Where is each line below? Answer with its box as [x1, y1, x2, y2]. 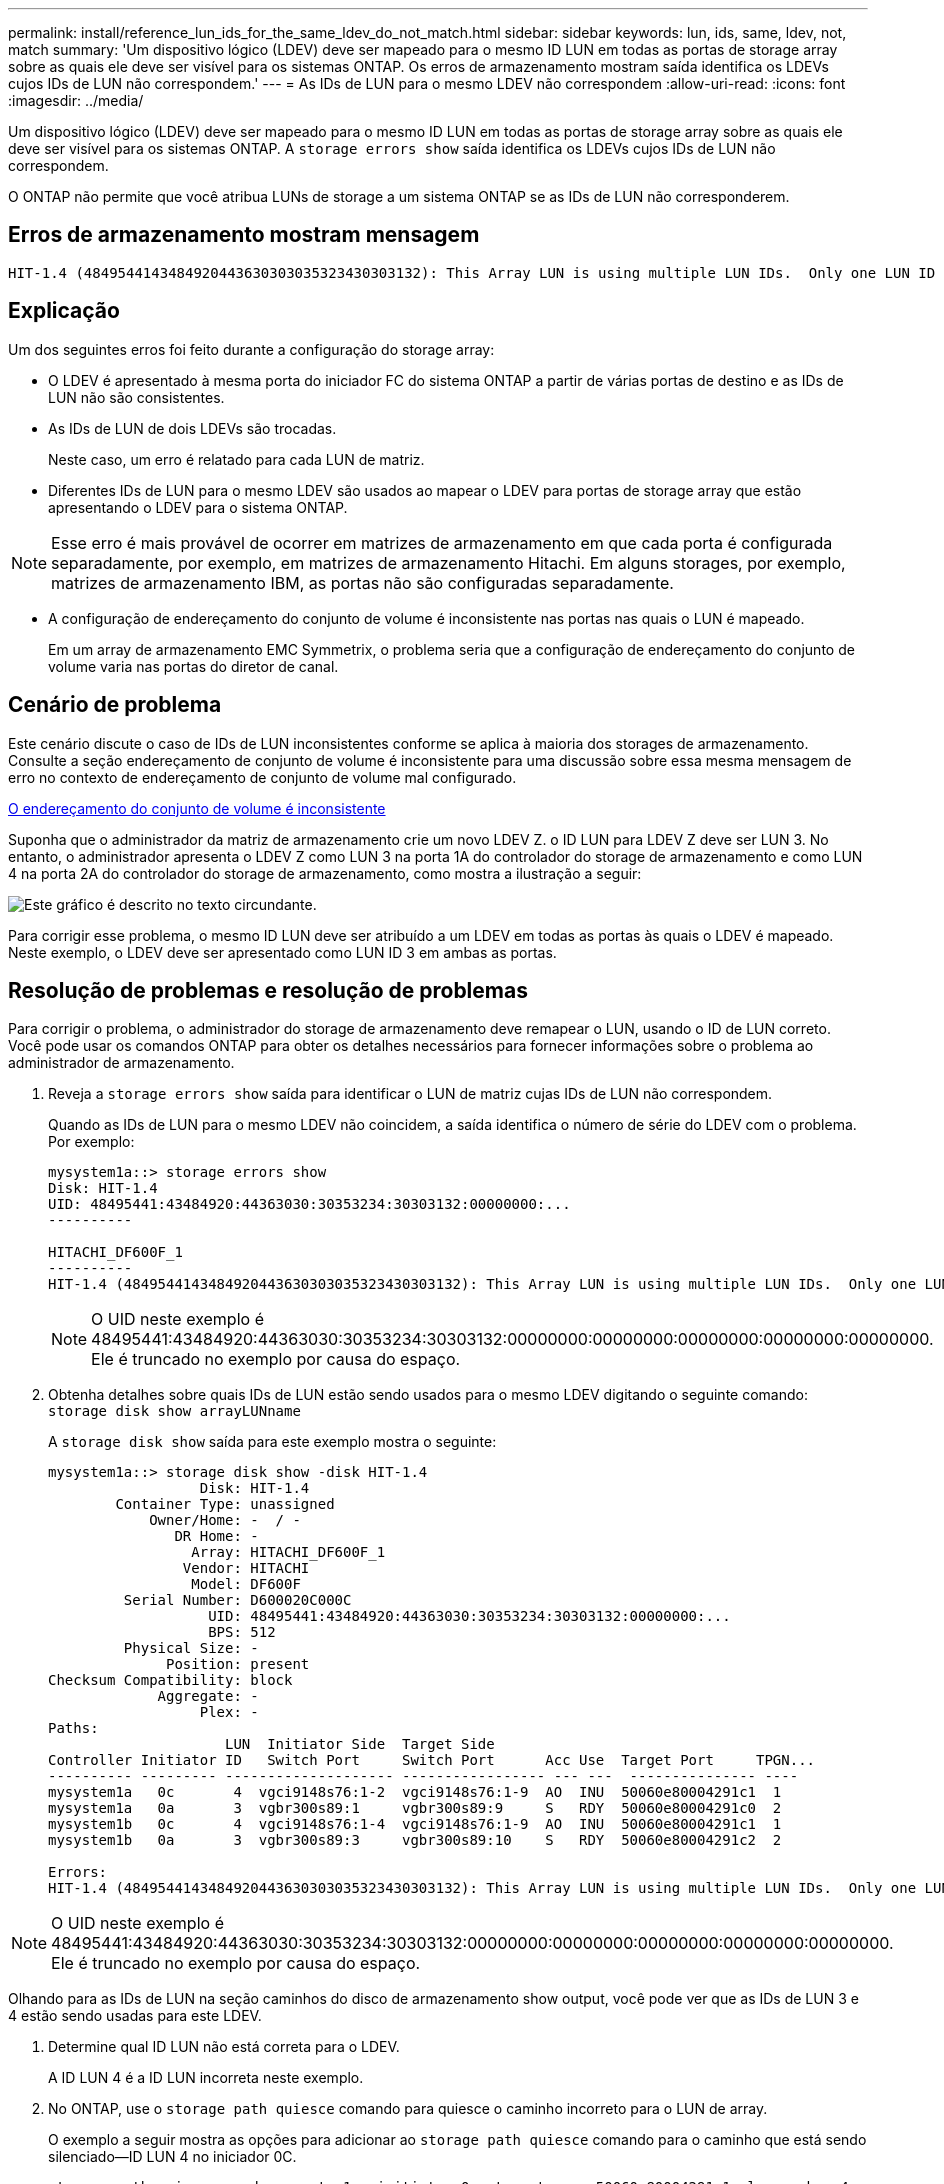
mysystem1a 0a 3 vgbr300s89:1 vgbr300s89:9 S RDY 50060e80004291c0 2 [48, 1800, 782, 1817]
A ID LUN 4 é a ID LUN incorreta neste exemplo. [48, 2069, 364, 2087]
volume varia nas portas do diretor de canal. [48, 657, 339, 675]
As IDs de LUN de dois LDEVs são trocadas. [48, 419, 337, 437]
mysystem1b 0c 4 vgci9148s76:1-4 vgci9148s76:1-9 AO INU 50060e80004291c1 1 [48, 1816, 782, 1833]
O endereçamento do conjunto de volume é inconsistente [8, 799, 386, 817]
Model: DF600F [191, 1576, 301, 1593]
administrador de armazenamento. [8, 1054, 235, 1072]
